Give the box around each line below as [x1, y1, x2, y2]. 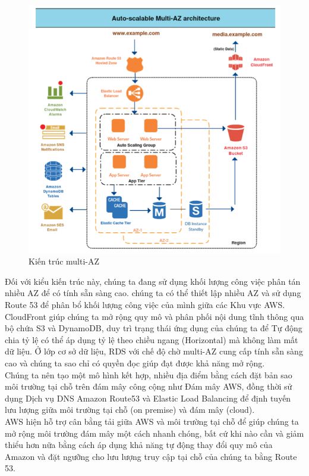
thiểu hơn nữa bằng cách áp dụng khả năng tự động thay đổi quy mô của [5, 438, 273, 451]
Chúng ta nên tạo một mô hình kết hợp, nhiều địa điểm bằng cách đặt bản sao [5, 368, 292, 381]
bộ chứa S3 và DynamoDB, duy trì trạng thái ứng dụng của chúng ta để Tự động [5, 322, 302, 334]
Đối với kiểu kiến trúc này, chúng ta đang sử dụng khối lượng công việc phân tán [5, 275, 301, 287]
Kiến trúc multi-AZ [29, 255, 100, 267]
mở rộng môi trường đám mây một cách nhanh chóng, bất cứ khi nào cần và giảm [5, 427, 304, 439]
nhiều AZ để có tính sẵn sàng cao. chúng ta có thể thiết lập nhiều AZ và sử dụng [5, 287, 301, 299]
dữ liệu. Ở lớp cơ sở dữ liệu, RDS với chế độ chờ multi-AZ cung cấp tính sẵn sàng [5, 345, 303, 357]
